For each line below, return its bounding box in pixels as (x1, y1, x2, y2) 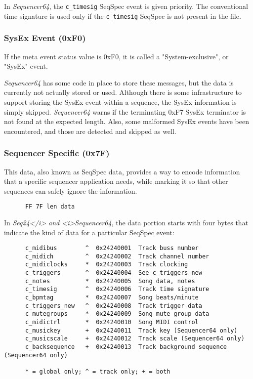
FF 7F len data (25, 203, 75, 211)
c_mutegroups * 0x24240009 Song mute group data (25, 310, 210, 318)
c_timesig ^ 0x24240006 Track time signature (25, 286, 210, 293)
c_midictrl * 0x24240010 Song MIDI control (25, 319, 199, 326)
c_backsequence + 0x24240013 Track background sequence (25, 343, 227, 350)
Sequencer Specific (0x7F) (4, 147, 110, 159)
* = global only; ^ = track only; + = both (25, 368, 170, 375)
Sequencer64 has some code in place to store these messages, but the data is (4, 77, 234, 87)
